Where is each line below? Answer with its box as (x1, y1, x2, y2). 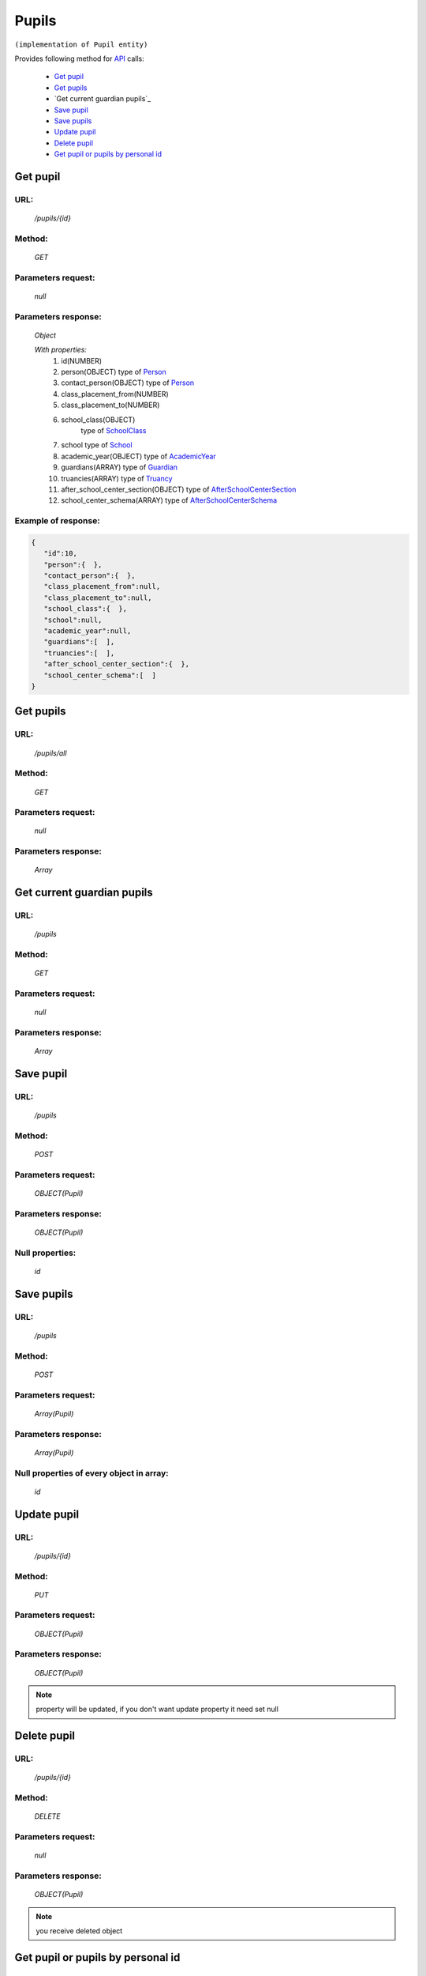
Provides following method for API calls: (14, 54, 145, 63)
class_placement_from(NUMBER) (61, 389, 169, 398)
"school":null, (43, 615, 103, 624)
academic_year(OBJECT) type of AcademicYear (61, 451, 216, 461)
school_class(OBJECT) (61, 415, 136, 424)
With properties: (34, 345, 87, 355)
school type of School (61, 440, 133, 450)
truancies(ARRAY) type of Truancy (61, 473, 173, 483)
